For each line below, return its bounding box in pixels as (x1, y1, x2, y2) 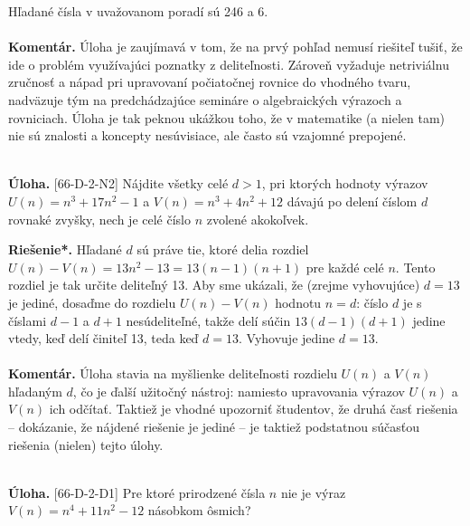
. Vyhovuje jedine (239, 329, 335, 348)
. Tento (395, 257, 436, 276)
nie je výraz (280, 483, 346, 502)
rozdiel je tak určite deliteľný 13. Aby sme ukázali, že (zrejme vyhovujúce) (8, 275, 420, 294)
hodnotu (275, 292, 322, 311)
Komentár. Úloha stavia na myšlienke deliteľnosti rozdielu (8, 364, 337, 383)
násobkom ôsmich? (147, 501, 251, 520)
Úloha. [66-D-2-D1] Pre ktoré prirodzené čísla (8, 483, 266, 502)
